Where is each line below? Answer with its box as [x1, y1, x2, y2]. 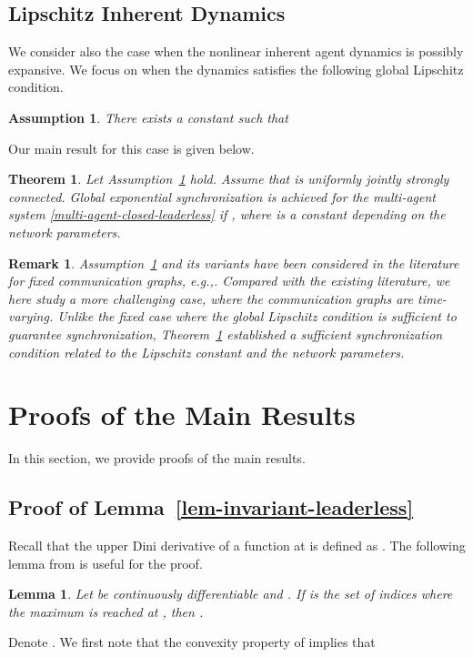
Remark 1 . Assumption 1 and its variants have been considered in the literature [8, 253, 459, 272]
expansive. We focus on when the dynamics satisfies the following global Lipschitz [8, 59, 464, 78]
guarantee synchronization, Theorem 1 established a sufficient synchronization [8, 324, 443, 343]
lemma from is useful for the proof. [8, 553, 203, 572]
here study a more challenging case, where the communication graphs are [8, 288, 413, 308]
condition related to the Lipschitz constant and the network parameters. [8, 342, 405, 361]
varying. [8, 307, 54, 326]
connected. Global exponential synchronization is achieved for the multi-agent [8, 187, 436, 206]
